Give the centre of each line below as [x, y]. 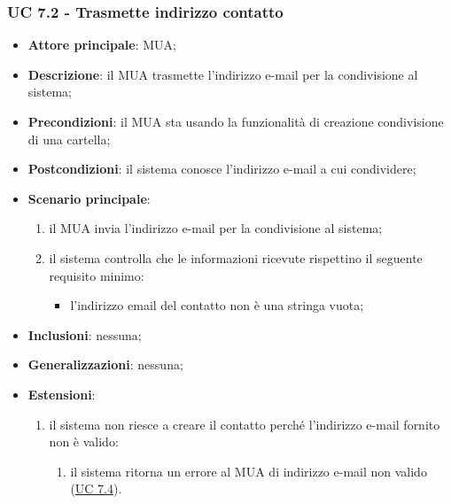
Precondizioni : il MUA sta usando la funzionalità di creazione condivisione [236, 121]
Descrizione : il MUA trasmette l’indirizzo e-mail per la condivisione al [223, 74]
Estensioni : [62, 394]
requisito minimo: [97, 275]
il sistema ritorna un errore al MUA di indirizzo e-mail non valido [249, 471]
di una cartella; [69, 139]
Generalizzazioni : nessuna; [105, 364]
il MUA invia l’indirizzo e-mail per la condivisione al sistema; [216, 228]
